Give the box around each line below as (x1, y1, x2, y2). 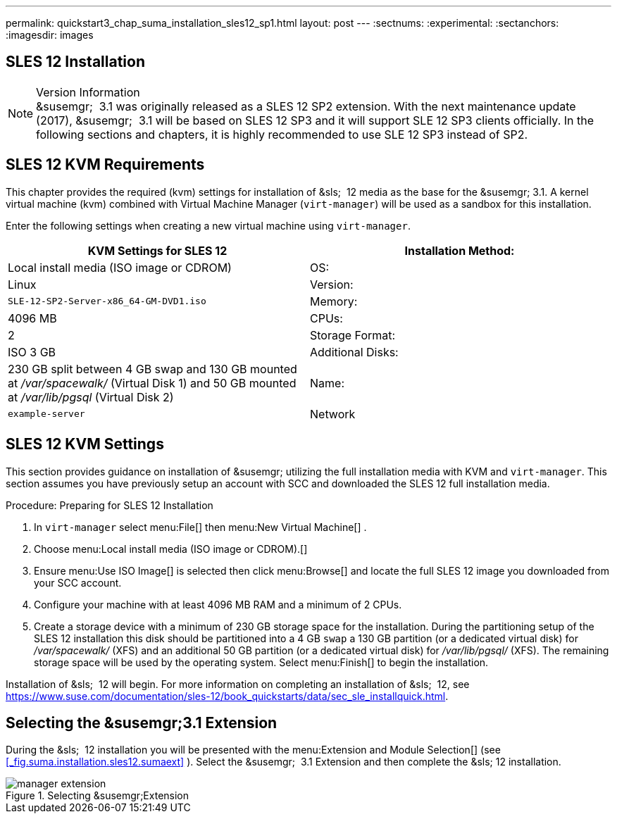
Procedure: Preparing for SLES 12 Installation (6, 499, 213, 511)
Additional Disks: (310, 344, 399, 359)
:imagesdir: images (6, 29, 94, 41)
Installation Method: (404, 243, 515, 258)
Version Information (36, 85, 140, 99)
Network (310, 406, 356, 421)
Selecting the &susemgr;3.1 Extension (6, 713, 278, 732)
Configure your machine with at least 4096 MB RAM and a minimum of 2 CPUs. (34, 598, 402, 611)
